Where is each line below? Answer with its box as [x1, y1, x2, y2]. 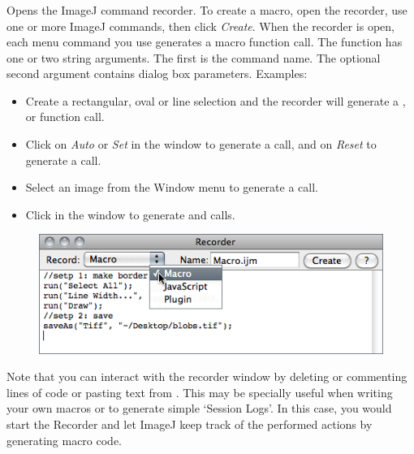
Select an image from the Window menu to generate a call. [25, 179, 318, 196]
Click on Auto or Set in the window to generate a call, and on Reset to [25, 136, 377, 153]
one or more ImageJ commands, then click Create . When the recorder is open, [6, 17, 395, 34]
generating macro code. [6, 431, 123, 448]
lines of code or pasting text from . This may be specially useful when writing [6, 383, 393, 400]
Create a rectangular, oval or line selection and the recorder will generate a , [25, 92, 406, 109]
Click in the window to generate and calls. [25, 205, 235, 223]
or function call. [25, 108, 105, 125]
